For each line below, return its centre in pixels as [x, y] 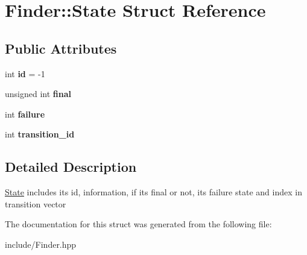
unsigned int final [38, 94]
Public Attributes [61, 48]
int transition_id [40, 134]
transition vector [36, 203]
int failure [25, 114]
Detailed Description [71, 167]
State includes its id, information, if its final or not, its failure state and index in [153, 192]
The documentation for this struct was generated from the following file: [138, 224]
